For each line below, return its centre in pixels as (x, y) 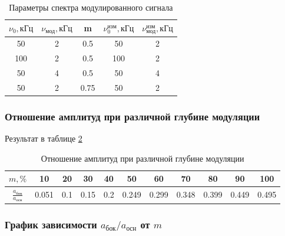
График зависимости (51, 224)
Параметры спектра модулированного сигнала (91, 7)
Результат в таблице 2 (44, 138)
